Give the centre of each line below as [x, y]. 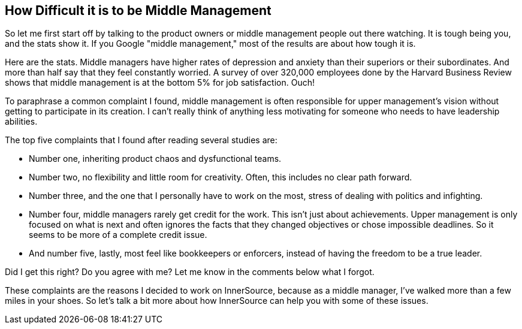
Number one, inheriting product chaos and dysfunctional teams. [155, 159]
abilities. [21, 122]
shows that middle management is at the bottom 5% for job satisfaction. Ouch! [160, 83]
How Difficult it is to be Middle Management [138, 10]
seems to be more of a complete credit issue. [118, 235]
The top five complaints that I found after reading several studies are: [141, 140]
